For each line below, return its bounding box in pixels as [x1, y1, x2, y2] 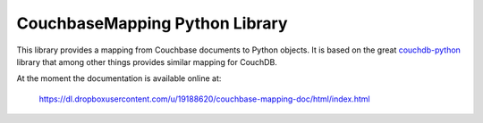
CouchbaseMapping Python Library [16, 13, 288, 33]
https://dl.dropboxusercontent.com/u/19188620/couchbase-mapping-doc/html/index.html [38, 94, 370, 104]
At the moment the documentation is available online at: [16, 73, 222, 84]
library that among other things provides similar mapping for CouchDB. [16, 56, 277, 67]
